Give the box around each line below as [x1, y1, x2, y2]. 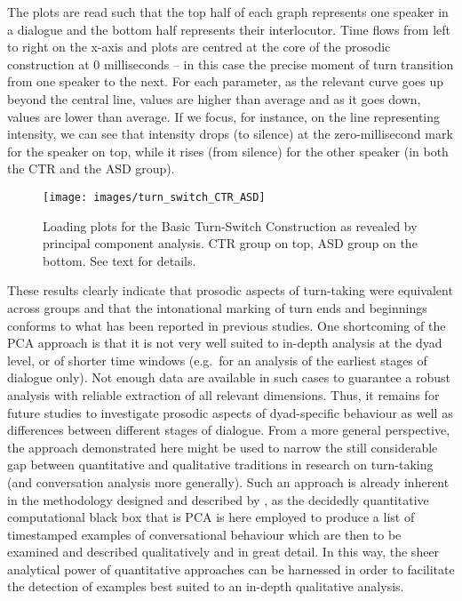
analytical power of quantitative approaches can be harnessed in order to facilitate [7, 559, 455, 578]
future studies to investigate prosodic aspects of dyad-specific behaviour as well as [7, 403, 453, 421]
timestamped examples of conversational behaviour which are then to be [7, 525, 402, 543]
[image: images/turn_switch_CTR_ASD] [43, 190, 266, 204]
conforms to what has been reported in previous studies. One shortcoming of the [7, 316, 446, 334]
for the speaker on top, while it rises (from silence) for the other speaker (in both [7, 141, 449, 160]
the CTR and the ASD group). [7, 159, 175, 178]
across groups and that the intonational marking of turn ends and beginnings [7, 298, 427, 317]
